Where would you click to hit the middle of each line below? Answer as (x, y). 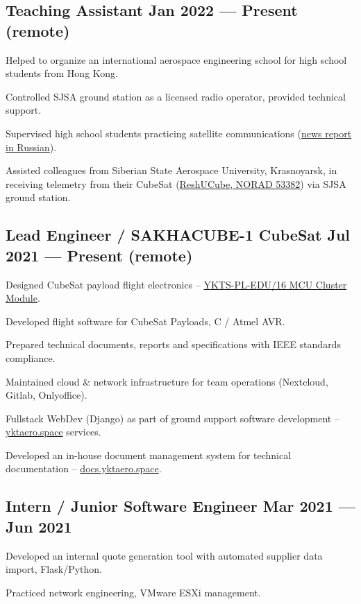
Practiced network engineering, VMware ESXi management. (133, 592)
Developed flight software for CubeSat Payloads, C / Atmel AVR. (145, 321)
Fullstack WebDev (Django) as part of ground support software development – (173, 418)
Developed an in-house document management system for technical (149, 455)
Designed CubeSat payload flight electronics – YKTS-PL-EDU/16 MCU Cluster (176, 284)
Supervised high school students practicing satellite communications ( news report (179, 133)
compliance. (31, 357)
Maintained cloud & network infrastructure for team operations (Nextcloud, (167, 381)
